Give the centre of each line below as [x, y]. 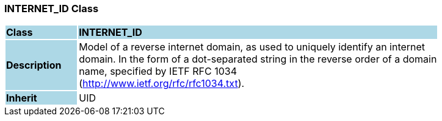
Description [34, 65]
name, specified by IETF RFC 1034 [158, 71]
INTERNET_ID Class [52, 9]
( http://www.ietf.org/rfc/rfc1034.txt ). [162, 84]
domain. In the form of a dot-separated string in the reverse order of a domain [258, 59]
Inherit [22, 98]
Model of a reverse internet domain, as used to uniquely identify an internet [252, 47]
